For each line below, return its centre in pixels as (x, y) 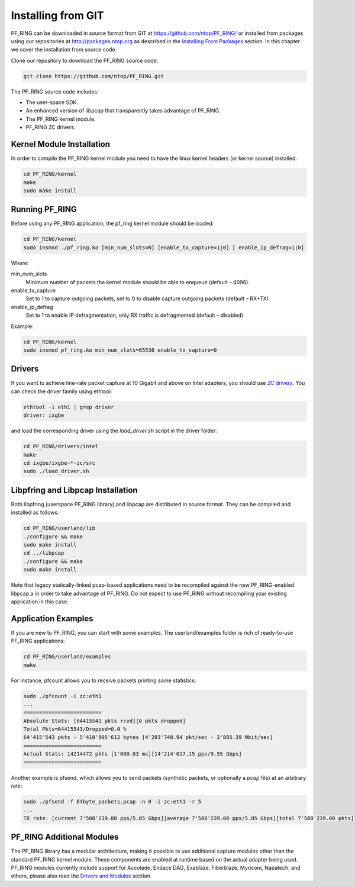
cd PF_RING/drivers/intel (61, 446)
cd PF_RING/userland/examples (67, 657)
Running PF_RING (44, 209)
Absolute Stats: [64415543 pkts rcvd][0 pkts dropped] (104, 721)
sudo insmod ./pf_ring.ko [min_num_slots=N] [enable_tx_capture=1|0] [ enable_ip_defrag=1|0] (164, 248)
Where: (20, 263)
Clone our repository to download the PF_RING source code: (85, 60)
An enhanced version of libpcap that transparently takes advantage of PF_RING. (123, 111)
